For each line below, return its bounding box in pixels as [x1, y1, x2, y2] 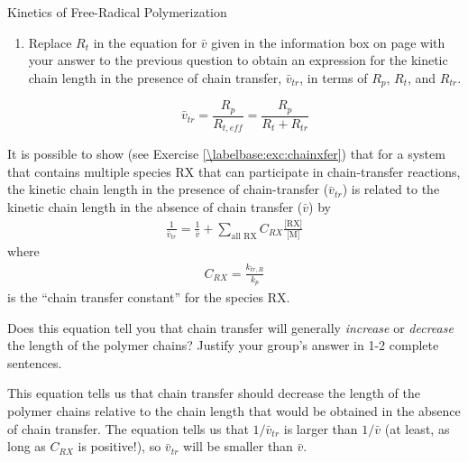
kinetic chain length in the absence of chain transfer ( [7, 197, 303, 216]
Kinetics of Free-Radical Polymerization [7, 3, 227, 21]
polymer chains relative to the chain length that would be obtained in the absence [7, 401, 461, 420]
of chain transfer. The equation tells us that [7, 419, 249, 438]
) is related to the [342, 180, 440, 199]
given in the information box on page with [211, 32, 445, 51]
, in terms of [299, 68, 368, 87]
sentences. [7, 353, 62, 372]
